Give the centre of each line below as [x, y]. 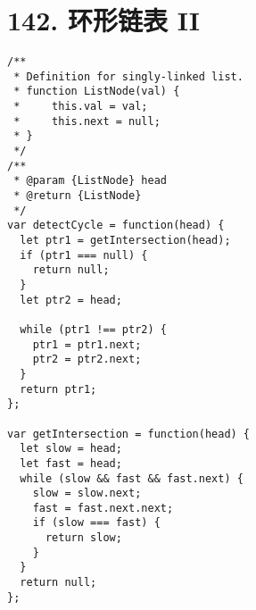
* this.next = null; [87, 121]
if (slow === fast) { [96, 523]
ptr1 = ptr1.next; [87, 344]
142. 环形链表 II [103, 20]
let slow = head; [71, 449]
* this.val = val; [81, 107]
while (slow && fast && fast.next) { [132, 478]
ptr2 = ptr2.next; [87, 359]
